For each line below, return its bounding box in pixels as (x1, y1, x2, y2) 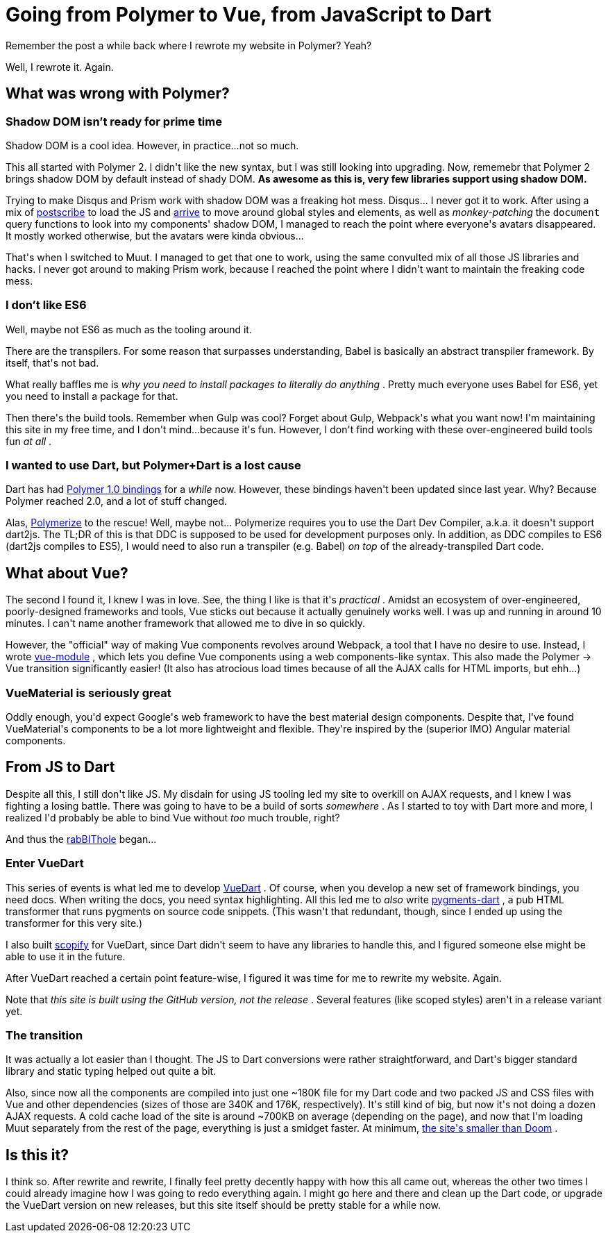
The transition (6, 1028, 83, 1043)
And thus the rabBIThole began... (6, 833, 157, 845)
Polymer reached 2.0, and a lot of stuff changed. (6, 495, 228, 508)
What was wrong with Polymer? (6, 85, 230, 103)
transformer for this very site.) (6, 917, 143, 929)
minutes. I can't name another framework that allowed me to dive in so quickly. (6, 617, 365, 630)
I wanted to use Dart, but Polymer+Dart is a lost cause (6, 458, 301, 473)
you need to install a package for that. (6, 390, 178, 402)
